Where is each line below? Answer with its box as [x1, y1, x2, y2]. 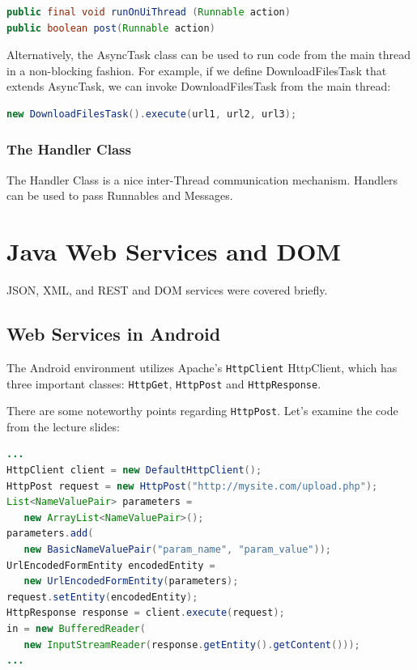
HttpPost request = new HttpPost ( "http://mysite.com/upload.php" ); [6, 480, 378, 492]
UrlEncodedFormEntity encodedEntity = [6, 559, 215, 571]
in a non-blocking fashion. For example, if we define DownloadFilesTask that [6, 61, 387, 78]
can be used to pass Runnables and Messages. [6, 187, 233, 204]
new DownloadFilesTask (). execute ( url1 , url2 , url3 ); [6, 108, 297, 120]
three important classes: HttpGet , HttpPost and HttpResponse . [6, 375, 321, 392]
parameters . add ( [6, 528, 94, 540]
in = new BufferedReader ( [6, 622, 146, 634]
